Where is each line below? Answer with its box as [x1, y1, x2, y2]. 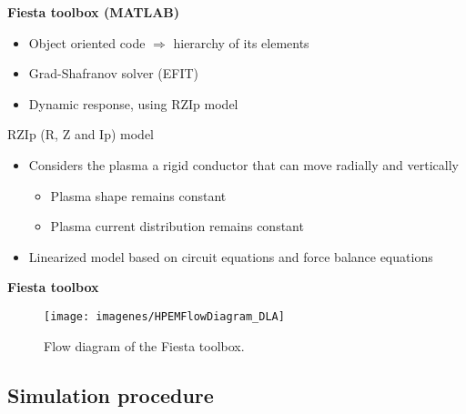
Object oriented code [28, 33, 146, 52]
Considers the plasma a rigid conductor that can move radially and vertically [28, 155, 459, 174]
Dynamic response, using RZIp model [28, 94, 238, 113]
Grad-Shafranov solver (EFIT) [28, 64, 199, 83]
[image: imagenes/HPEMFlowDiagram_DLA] [44, 309, 285, 323]
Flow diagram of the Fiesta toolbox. [44, 336, 245, 355]
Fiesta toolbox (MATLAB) [7, 3, 180, 21]
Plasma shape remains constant [50, 186, 227, 205]
